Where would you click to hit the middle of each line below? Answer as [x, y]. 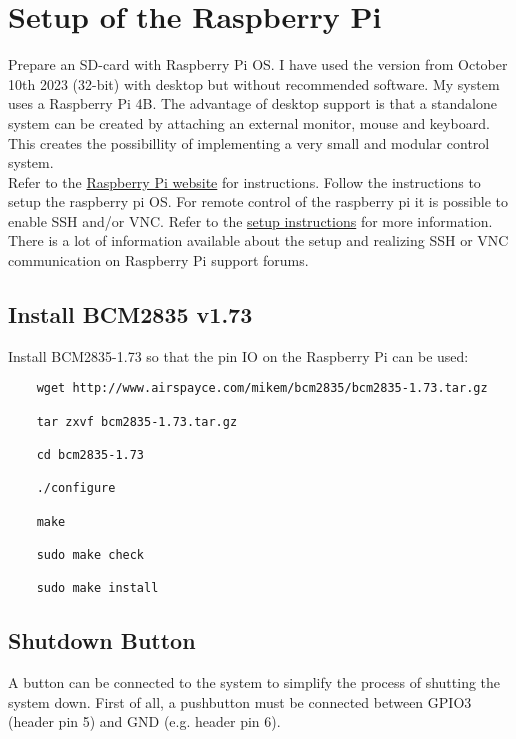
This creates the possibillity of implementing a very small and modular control [249, 142]
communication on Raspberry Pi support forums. [158, 260]
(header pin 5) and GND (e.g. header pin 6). [144, 721]
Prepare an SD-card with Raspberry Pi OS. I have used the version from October [258, 64]
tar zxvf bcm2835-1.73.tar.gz [137, 421]
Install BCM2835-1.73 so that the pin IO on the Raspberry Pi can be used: [238, 355]
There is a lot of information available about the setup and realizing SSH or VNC [258, 240]
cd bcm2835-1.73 [90, 455]
